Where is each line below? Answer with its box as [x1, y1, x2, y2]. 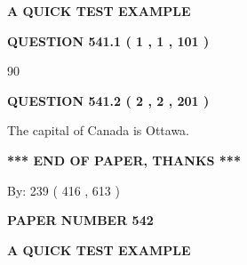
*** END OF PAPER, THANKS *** [7, 150, 241, 169]
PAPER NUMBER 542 [7, 211, 154, 229]
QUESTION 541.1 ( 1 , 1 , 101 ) [7, 31, 210, 50]
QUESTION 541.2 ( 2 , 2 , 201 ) [7, 91, 210, 109]
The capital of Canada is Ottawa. [7, 121, 190, 140]
